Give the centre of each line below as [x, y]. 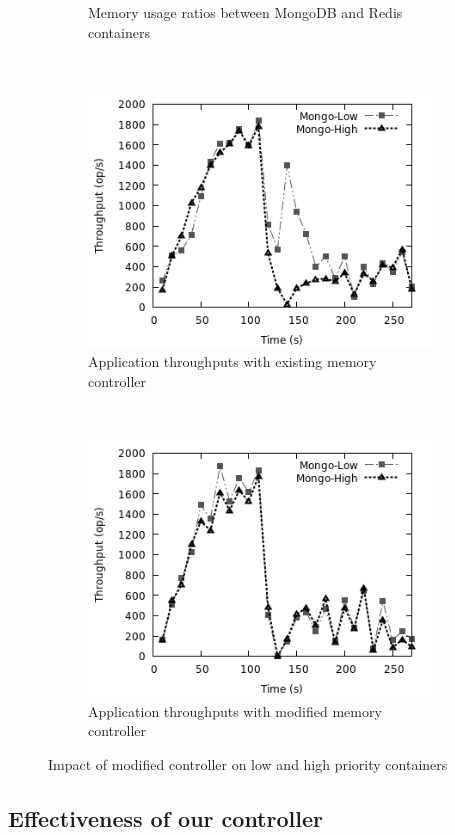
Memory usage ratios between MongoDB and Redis [245, 12]
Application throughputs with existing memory [232, 361]
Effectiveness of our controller [165, 817]
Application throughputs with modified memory [235, 710]
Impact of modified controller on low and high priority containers [248, 763]
